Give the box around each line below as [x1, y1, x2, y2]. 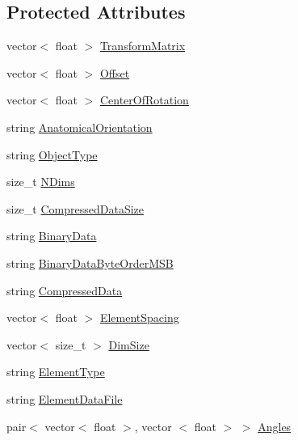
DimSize [108, 336, 149, 353]
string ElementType [6, 363, 105, 380]
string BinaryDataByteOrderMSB [6, 254, 174, 271]
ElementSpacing [99, 309, 179, 326]
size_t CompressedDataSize [6, 200, 144, 217]
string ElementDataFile [6, 390, 123, 407]
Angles [258, 417, 292, 434]
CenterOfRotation [99, 91, 189, 108]
